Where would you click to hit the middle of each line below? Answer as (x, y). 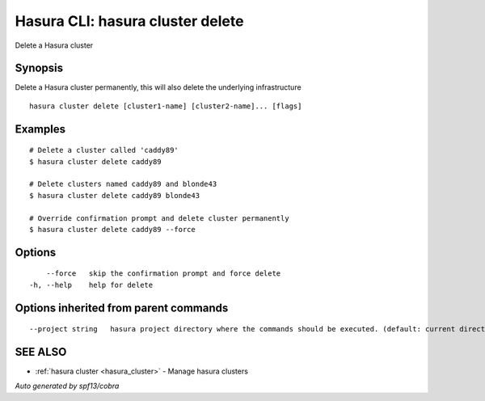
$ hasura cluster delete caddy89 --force (112, 229)
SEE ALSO (41, 352)
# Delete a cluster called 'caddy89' (104, 150)
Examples (40, 129)
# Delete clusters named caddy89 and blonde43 (123, 184)
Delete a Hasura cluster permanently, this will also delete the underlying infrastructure (158, 87)
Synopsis (39, 68)
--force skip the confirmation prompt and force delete (163, 274)
